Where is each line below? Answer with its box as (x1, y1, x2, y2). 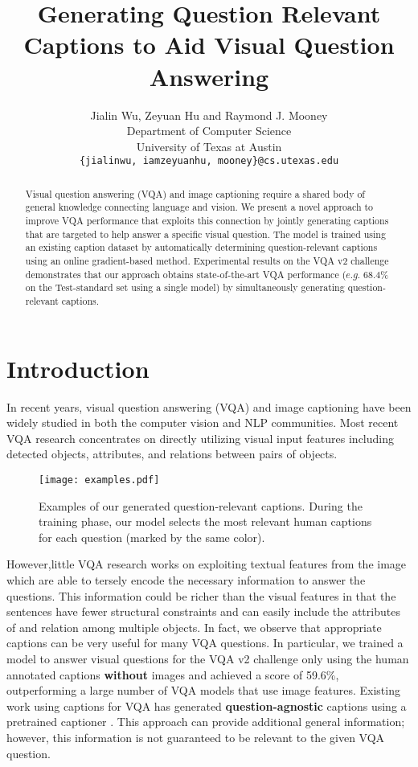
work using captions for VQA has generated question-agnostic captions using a (6, 697, 407, 714)
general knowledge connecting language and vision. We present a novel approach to (25, 200, 374, 214)
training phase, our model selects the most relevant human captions (39, 513, 372, 530)
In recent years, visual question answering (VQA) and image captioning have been (6, 398, 412, 415)
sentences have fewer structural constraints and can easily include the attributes (6, 603, 400, 620)
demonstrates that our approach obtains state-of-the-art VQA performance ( (25, 267, 346, 281)
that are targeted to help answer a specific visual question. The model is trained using (25, 227, 386, 240)
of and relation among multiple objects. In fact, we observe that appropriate (6, 618, 382, 635)
